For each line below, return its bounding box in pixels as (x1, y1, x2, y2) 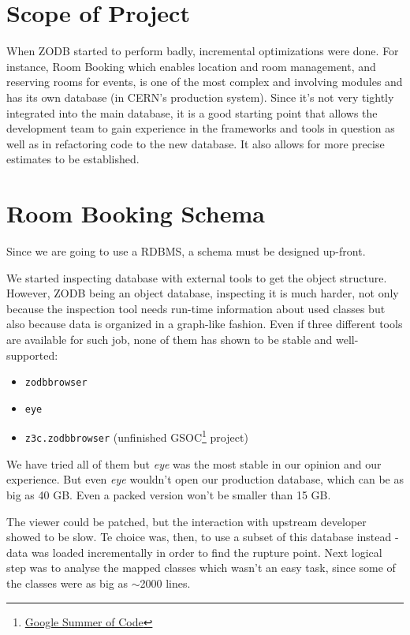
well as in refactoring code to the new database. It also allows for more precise (6, 135, 385, 151)
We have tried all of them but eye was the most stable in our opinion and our (6, 455, 382, 472)
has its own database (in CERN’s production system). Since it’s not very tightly (6, 88, 394, 105)
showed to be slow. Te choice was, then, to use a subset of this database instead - (6, 529, 399, 545)
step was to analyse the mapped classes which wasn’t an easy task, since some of (6, 559, 396, 576)
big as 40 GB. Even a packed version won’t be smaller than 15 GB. (6, 486, 331, 502)
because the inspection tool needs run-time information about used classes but (6, 300, 386, 316)
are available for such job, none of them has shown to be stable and (6, 331, 333, 347)
